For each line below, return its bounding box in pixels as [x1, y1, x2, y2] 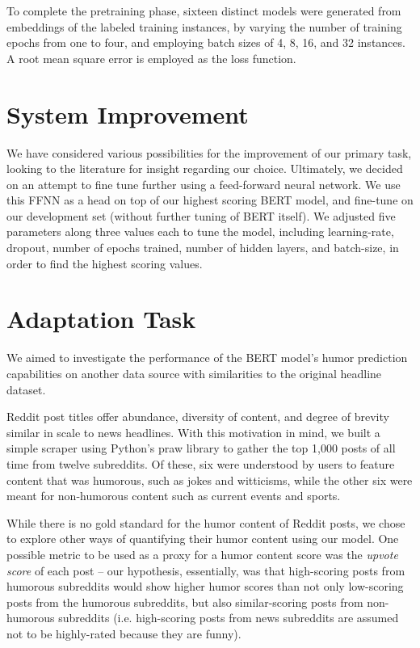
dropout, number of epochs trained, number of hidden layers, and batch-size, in [6, 239, 399, 256]
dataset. [6, 381, 46, 398]
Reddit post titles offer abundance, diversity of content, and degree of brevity [6, 408, 389, 425]
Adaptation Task [6, 302, 196, 335]
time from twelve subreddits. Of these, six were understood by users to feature [6, 455, 395, 472]
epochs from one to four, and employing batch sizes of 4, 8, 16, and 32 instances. [6, 34, 405, 51]
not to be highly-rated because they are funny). [6, 625, 241, 642]
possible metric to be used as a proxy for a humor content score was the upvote [6, 545, 398, 562]
